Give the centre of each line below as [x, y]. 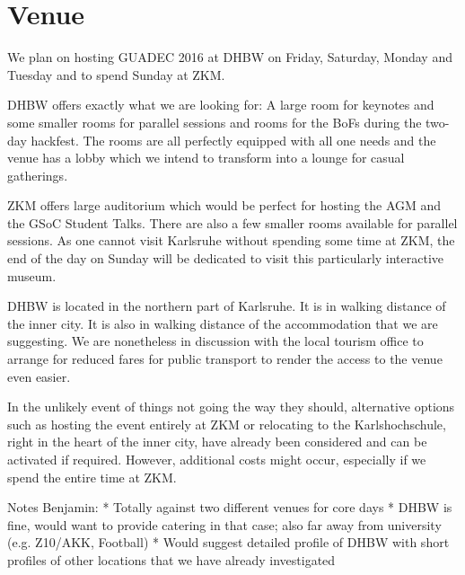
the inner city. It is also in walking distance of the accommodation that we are [223, 323]
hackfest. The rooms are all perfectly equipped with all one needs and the [233, 140]
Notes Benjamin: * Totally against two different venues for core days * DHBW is [230, 507]
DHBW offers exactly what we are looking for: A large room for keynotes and [221, 105]
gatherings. [38, 175]
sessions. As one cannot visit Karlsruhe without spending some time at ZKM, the [231, 240]
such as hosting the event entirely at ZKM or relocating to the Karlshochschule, [227, 424]
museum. [32, 275]
